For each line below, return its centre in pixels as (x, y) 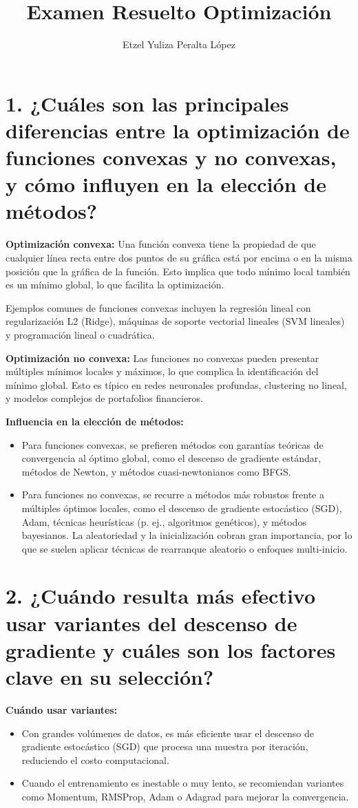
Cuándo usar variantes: (62, 709)
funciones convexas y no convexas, (171, 157)
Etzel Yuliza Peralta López (179, 44)
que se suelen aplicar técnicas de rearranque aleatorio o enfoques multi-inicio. (185, 548)
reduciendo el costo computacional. (95, 759)
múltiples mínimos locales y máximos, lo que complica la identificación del (162, 371)
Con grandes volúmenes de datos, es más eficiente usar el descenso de (168, 733)
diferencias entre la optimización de (178, 130)
